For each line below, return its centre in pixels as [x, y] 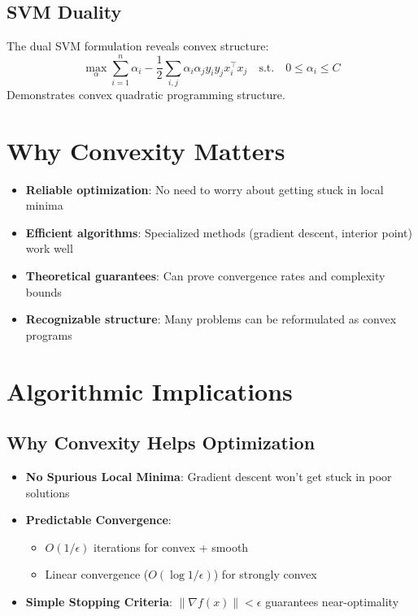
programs [49, 334]
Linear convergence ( [97, 574]
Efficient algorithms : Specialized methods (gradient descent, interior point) [219, 232]
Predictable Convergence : [98, 520]
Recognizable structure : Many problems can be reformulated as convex [211, 319]
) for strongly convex [265, 574]
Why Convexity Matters [146, 150]
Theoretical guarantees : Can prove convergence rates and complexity [205, 276]
